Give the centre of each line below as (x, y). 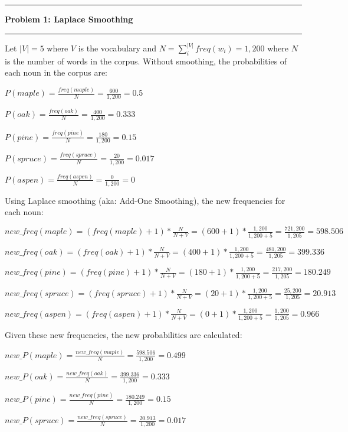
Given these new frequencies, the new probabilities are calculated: (124, 335)
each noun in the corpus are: (56, 72)
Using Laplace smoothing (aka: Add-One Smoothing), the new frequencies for (145, 200)
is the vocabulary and (117, 48)
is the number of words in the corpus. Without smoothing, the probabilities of (146, 61)
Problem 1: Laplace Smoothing (69, 19)
